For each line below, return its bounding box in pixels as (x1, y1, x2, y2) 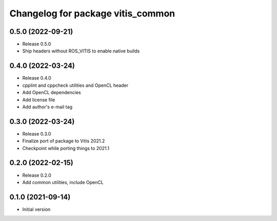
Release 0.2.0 (22, 172, 51, 178)
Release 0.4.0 (22, 75, 51, 81)
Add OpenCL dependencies (22, 89, 82, 96)
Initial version (22, 206, 51, 212)
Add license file (22, 97, 55, 103)
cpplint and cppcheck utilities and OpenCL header (22, 82, 128, 88)
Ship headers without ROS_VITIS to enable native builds (22, 48, 140, 54)
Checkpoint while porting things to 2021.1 (22, 145, 110, 151)
